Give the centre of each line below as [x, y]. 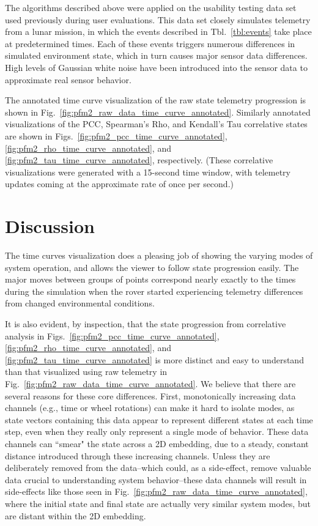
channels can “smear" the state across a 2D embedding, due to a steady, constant [157, 443]
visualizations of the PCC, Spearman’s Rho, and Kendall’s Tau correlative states [156, 124]
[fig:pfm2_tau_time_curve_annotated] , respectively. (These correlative [139, 160]
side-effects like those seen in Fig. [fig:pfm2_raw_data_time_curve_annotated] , [156, 491]
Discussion [50, 226]
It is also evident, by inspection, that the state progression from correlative [146, 324]
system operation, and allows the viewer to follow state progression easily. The [152, 267]
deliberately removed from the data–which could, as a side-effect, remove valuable [158, 468]
